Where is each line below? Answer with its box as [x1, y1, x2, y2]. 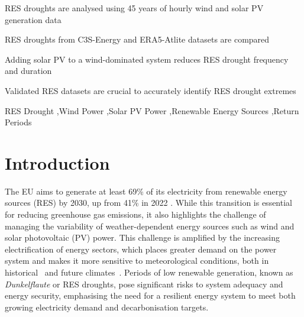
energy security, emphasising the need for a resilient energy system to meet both [5, 289, 296, 302]
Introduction [5, 150, 110, 174]
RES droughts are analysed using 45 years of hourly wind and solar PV [5, 2, 264, 14]
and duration [5, 64, 52, 77]
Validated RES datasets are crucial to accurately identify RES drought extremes [5, 84, 296, 96]
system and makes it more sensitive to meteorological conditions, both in [5, 254, 269, 267]
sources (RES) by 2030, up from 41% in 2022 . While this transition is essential [5, 196, 292, 209]
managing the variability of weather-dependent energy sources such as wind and [5, 219, 295, 232]
